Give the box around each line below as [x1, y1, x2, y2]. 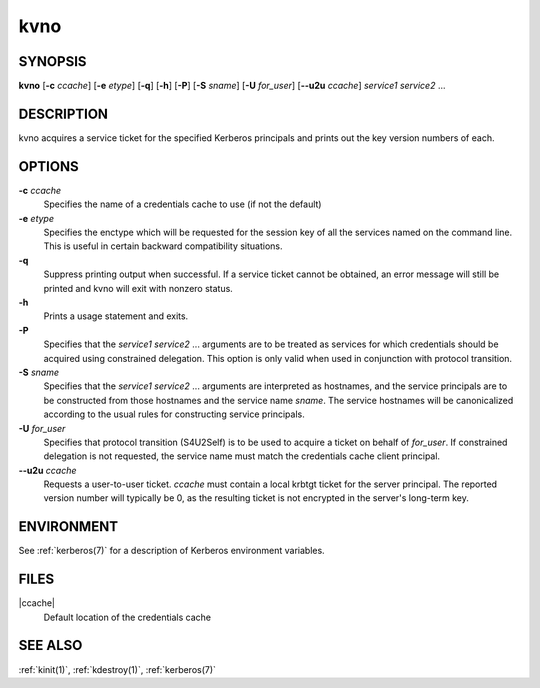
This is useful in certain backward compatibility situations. [43, 240, 284, 252]
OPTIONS [18, 158, 79, 175]
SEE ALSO [18, 637, 83, 654]
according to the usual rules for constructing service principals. [43, 408, 305, 420]
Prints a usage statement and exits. [43, 310, 189, 322]
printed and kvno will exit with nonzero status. [43, 282, 234, 294]
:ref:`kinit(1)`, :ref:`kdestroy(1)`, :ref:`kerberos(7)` [18, 663, 217, 675]
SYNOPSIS [18, 53, 87, 70]
